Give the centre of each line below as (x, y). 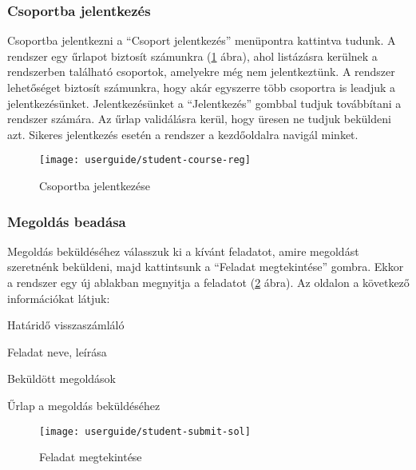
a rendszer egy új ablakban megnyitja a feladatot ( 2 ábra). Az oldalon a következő (208, 283)
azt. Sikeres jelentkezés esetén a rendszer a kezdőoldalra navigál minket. (183, 134)
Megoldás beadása (67, 221)
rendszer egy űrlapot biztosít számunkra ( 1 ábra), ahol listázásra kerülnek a (192, 56)
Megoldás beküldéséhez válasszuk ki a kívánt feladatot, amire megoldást (183, 251)
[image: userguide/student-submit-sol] (145, 431)
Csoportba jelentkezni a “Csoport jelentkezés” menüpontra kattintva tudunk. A (202, 40)
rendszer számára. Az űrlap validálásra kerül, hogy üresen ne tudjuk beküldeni (199, 119)
